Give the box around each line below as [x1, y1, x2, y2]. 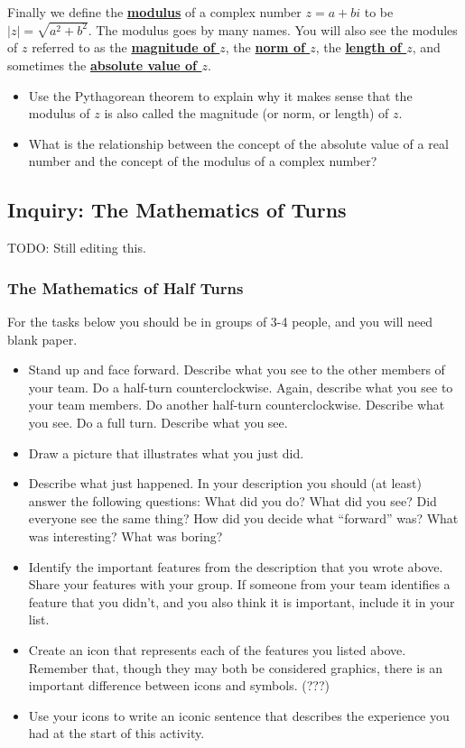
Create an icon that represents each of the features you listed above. [28, 640, 406, 659]
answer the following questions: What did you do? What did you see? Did [28, 491, 437, 510]
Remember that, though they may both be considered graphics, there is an [28, 658, 443, 677]
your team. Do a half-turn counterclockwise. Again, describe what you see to [28, 377, 453, 396]
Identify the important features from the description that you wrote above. [28, 557, 443, 576]
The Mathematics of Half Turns [7, 276, 244, 299]
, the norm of [225, 38, 305, 57]
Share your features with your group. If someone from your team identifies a [28, 575, 451, 594]
